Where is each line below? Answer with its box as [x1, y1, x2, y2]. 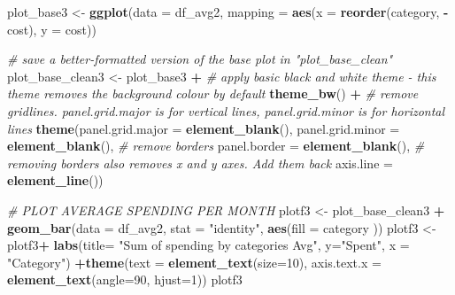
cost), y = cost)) [7, 19, 96, 38]
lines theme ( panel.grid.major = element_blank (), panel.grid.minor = [7, 119, 400, 137]
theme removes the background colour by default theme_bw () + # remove [7, 84, 419, 103]
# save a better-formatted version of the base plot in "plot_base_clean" [7, 50, 393, 68]
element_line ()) [7, 171, 104, 190]
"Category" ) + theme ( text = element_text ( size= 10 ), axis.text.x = [7, 252, 382, 271]
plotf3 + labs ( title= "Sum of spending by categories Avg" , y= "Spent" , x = [7, 236, 410, 254]
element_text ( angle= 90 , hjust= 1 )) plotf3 [7, 270, 243, 289]
